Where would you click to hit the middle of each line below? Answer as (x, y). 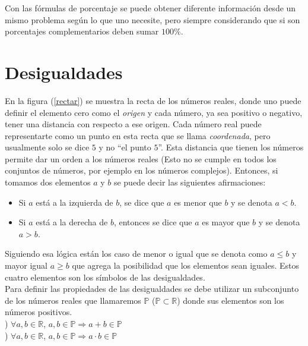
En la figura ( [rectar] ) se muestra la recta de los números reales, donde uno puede (153, 100)
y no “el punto (125, 147)
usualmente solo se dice (47, 147)
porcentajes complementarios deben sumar (82, 31)
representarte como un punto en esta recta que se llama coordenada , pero (138, 135)
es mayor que (226, 222)
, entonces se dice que (153, 222)
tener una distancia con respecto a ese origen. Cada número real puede (133, 124)
